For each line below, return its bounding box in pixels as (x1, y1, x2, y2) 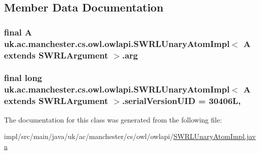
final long (4, 71, 43, 84)
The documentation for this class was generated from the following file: (4, 114, 222, 124)
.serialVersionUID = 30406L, (122, 94, 241, 107)
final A (4, 25, 32, 38)
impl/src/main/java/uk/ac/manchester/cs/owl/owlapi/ (4, 131, 174, 141)
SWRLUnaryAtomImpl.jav (173, 131, 256, 141)
